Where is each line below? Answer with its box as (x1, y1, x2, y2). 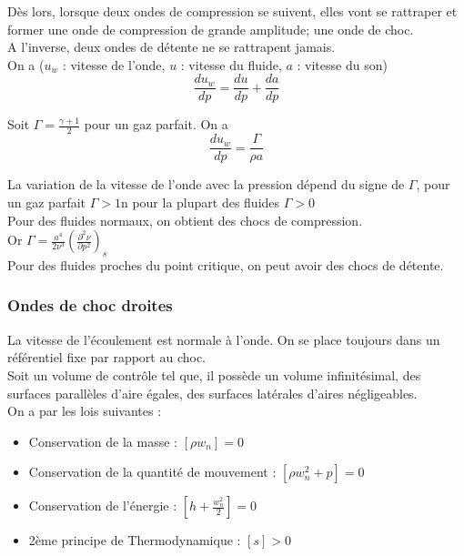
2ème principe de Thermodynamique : (28, 531, 241, 550)
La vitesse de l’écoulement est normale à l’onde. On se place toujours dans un (7, 329, 440, 349)
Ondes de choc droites (7, 294, 173, 317)
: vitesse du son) (297, 55, 388, 74)
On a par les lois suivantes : (7, 401, 162, 420)
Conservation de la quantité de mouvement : (28, 462, 277, 481)
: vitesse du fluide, (180, 55, 282, 74)
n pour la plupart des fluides (120, 192, 280, 211)
